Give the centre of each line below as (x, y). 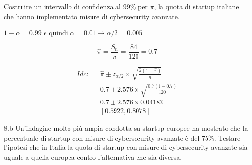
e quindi (56, 32)
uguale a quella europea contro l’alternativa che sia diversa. (93, 156)
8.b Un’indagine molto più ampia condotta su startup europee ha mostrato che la (126, 128)
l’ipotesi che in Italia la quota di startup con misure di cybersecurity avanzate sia (126, 147)
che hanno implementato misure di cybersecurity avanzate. (92, 16)
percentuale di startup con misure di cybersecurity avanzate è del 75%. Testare (122, 137)
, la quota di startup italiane (196, 6)
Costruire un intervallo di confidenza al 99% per (76, 6)
